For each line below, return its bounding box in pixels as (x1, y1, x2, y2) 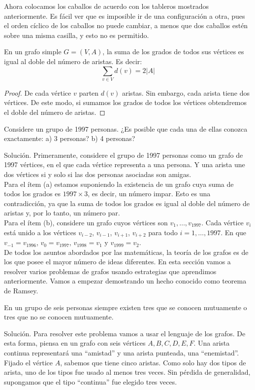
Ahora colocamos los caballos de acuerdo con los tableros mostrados (4, 1, 209, 11)
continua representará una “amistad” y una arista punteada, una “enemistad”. (4, 348, 239, 357)
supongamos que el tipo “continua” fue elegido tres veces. (4, 376, 177, 387)
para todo (148, 227, 178, 237)
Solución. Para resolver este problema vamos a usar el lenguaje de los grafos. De (4, 328, 246, 338)
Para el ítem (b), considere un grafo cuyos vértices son (4, 217, 168, 228)
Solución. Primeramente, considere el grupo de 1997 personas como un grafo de (4, 149, 243, 160)
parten (79, 87, 99, 98)
